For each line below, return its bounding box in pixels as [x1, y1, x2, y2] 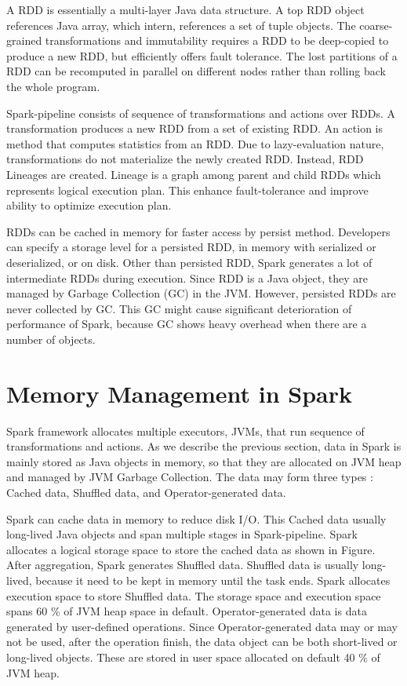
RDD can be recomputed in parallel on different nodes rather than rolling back [6, 63, 386, 79]
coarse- [359, 16, 393, 33]
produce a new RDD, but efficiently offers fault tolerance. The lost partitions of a [6, 47, 398, 64]
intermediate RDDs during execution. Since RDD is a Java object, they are [6, 269, 368, 286]
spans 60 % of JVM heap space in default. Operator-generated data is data [6, 603, 367, 619]
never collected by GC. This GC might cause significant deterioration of [6, 300, 352, 316]
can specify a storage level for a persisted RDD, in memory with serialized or [6, 239, 376, 255]
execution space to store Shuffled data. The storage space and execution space [6, 587, 381, 604]
